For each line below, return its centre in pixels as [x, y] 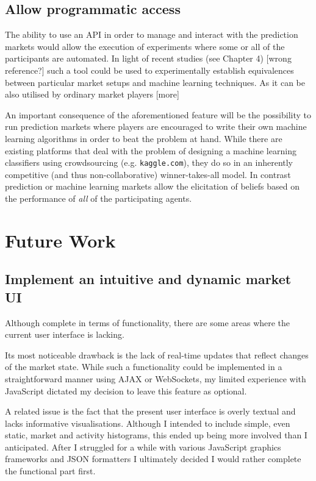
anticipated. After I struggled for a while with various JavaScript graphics [143, 447]
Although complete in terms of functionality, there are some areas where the [148, 322]
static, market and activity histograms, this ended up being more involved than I [156, 435]
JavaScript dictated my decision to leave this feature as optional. [126, 390]
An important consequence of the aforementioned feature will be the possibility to [158, 114]
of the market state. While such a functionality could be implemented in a [144, 367]
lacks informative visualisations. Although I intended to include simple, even [148, 423]
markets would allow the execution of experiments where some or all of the [145, 46]
